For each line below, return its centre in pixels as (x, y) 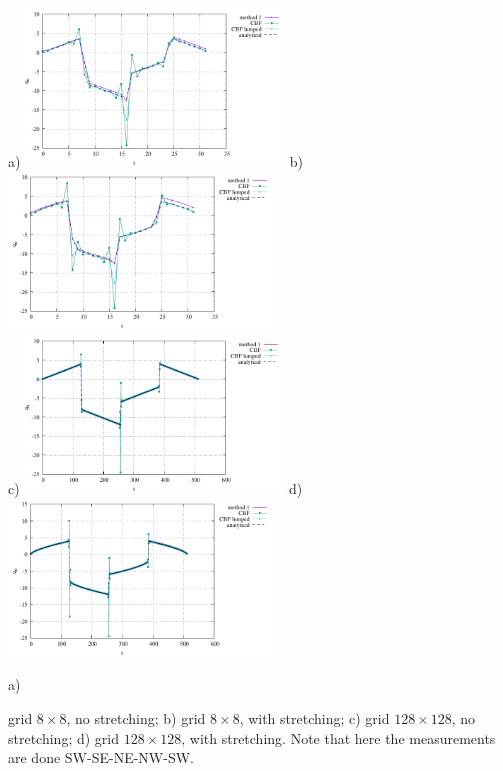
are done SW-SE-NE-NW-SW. (101, 757)
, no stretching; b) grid (136, 717)
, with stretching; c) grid (314, 717)
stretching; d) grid (64, 737)
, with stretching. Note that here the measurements (338, 737)
